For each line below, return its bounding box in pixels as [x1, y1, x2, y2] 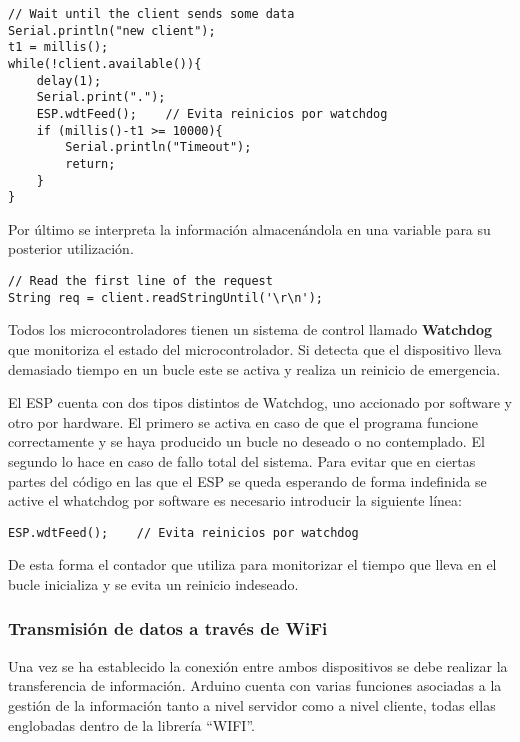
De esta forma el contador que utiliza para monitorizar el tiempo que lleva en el [8, 554, 497, 575]
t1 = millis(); [8, 40, 109, 55]
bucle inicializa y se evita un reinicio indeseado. [8, 573, 299, 594]
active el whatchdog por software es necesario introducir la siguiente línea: [8, 490, 462, 511]
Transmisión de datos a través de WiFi [8, 616, 328, 641]
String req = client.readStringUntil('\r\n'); [8, 290, 323, 305]
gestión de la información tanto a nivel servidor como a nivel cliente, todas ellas [8, 694, 496, 715]
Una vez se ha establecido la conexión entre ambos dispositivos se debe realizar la [8, 655, 508, 676]
